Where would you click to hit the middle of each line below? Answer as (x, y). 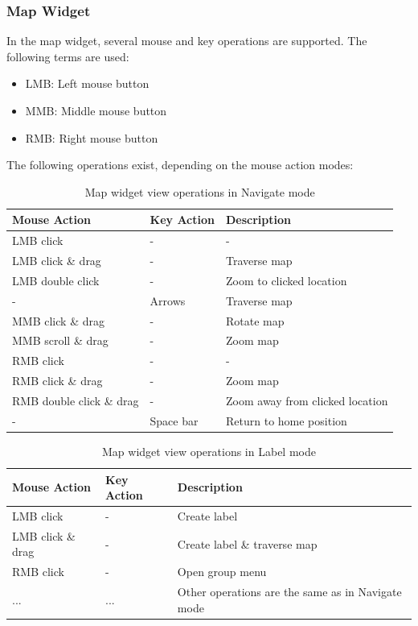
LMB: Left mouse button (87, 83)
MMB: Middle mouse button (96, 110)
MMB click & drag (58, 320)
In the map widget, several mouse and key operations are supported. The (187, 41)
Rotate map (255, 320)
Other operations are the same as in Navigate (289, 592)
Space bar (174, 420)
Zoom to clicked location (287, 280)
